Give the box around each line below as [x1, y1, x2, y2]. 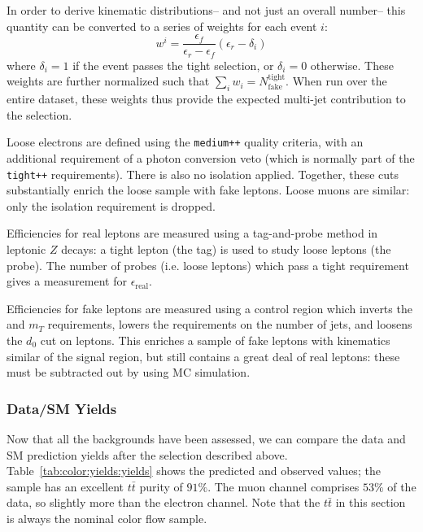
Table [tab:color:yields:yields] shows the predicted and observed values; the [7, 462, 381, 479]
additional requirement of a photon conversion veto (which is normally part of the [7, 149, 415, 166]
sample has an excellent [7, 477, 124, 495]
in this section [335, 494, 406, 511]
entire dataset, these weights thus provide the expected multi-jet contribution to [7, 90, 406, 107]
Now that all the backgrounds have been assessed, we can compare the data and [7, 430, 406, 447]
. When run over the [286, 72, 387, 89]
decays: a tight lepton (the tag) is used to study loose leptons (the [61, 240, 391, 257]
